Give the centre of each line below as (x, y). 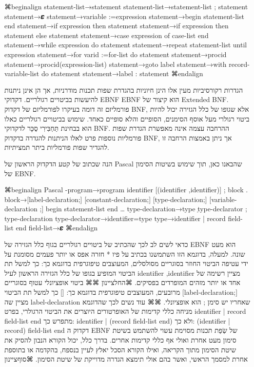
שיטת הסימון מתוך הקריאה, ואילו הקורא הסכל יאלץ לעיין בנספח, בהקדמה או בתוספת (120, 349)
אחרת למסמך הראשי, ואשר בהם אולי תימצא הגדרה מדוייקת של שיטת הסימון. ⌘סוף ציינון (126, 359)
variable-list (22, 73)
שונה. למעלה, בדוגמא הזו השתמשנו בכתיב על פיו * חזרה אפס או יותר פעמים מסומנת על (125, 254)
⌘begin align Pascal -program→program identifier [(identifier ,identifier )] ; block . (126, 190)
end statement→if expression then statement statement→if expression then (117, 26)
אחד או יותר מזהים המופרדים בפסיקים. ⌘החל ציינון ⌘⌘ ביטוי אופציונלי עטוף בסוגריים (122, 282)
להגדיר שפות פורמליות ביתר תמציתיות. (57, 147)
